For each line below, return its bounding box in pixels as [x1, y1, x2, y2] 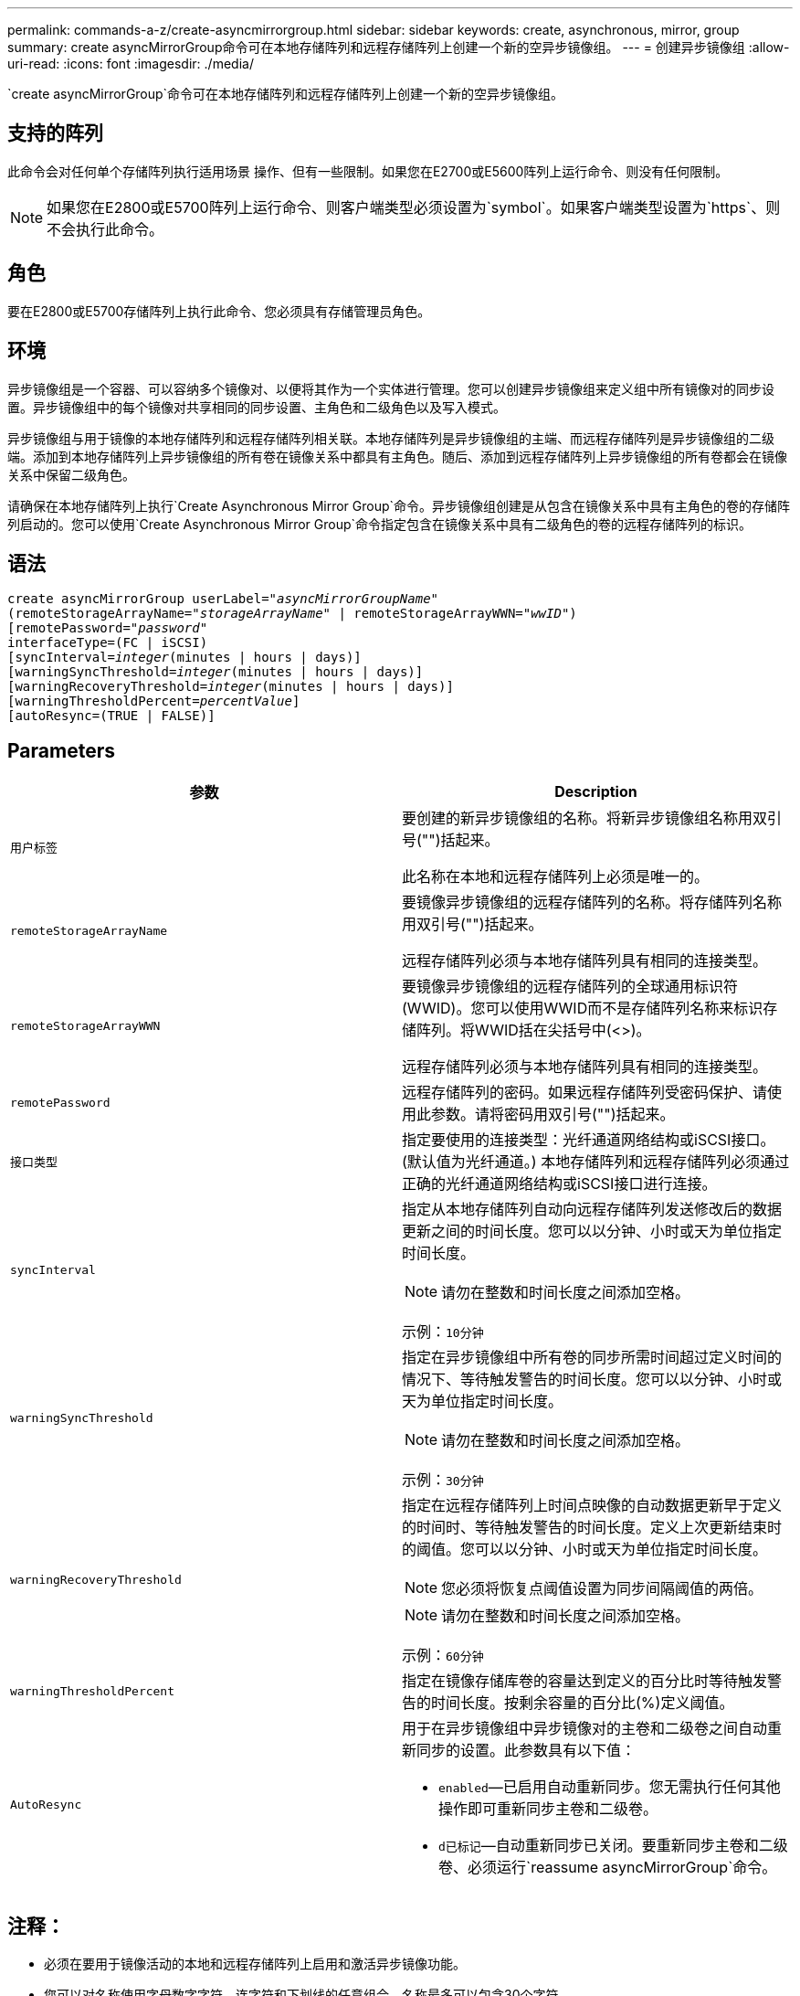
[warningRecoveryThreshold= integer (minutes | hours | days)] [7, 679, 454, 695]
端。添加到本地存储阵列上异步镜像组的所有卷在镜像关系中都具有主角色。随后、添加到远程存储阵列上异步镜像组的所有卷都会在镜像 [7, 448, 787, 464]
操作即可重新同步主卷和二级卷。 [438, 1800, 658, 1819]
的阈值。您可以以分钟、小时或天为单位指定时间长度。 [402, 1540, 768, 1559]
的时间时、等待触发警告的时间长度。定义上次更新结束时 [402, 1518, 783, 1537]
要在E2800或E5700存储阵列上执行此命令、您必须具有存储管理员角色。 [7, 303, 431, 319]
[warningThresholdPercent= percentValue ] [7, 694, 300, 709]
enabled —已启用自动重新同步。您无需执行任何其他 [438, 1778, 781, 1797]
